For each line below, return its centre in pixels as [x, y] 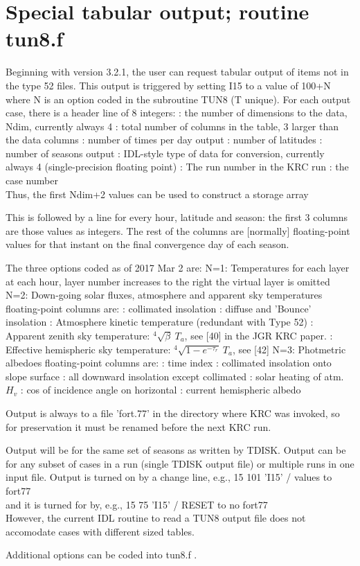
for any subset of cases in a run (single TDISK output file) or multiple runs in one [180, 463]
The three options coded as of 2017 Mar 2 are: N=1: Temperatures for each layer [178, 268]
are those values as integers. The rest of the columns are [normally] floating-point [178, 230]
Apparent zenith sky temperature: [78, 335]
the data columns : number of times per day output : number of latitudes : [164, 140]
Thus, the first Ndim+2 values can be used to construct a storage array [157, 194]
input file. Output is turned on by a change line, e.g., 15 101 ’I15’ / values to [169, 477]
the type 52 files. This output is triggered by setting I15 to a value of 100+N [168, 85]
